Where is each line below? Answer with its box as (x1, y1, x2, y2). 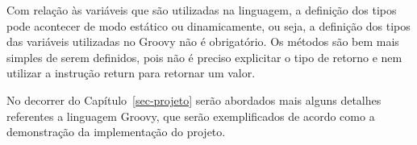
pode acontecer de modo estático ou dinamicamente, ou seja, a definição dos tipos (6, 17, 411, 34)
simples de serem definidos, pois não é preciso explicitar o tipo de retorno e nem (6, 48, 402, 65)
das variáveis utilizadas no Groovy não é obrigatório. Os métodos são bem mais (6, 33, 399, 50)
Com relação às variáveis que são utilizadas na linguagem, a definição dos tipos (6, 2, 397, 18)
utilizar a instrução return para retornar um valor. (6, 64, 256, 81)
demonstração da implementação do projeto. (6, 123, 226, 140)
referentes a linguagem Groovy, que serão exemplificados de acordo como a (6, 107, 375, 124)
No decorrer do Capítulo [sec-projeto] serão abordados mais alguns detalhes (6, 91, 382, 108)
